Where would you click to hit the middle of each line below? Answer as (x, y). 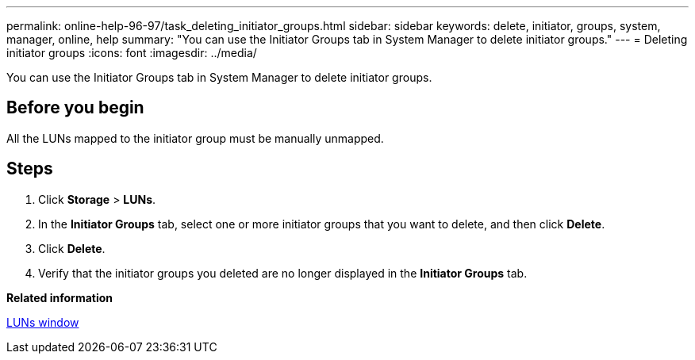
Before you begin (75, 108)
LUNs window (43, 322)
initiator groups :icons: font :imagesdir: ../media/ (132, 53)
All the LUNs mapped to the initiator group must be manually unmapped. (195, 138)
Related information (60, 297)
